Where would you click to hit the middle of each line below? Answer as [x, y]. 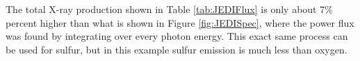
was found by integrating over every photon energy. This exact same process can [177, 36]
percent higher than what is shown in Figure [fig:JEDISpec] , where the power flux [180, 22]
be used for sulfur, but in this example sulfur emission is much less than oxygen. [177, 49]
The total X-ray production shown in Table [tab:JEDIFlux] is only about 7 [165, 9]
